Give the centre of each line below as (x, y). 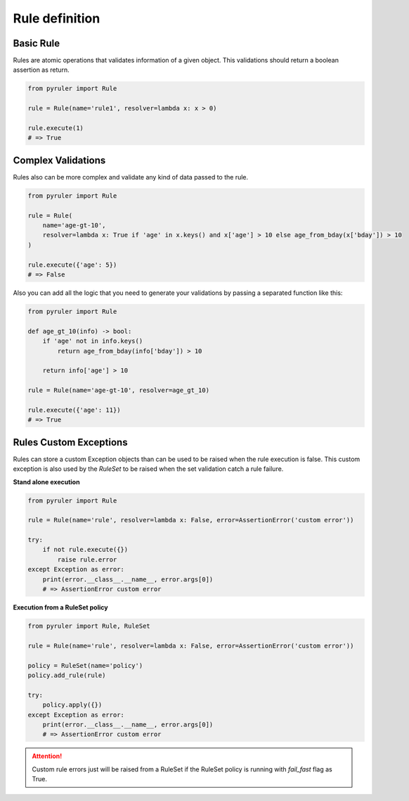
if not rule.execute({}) (85, 550)
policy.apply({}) (72, 705)
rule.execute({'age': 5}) (72, 265)
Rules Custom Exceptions (70, 442)
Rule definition (57, 18)
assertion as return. (41, 70)
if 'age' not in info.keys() (93, 341)
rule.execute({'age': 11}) (74, 410)
